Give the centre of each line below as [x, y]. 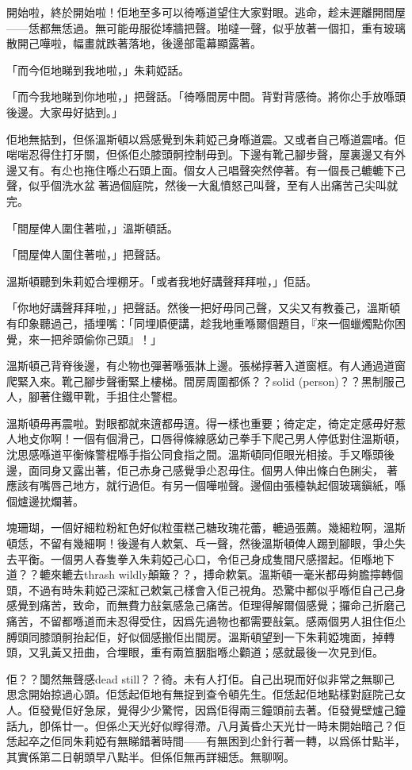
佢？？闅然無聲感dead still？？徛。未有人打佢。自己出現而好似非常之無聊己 [201, 678]
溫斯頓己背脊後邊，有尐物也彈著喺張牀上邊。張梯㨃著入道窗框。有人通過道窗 [206, 366]
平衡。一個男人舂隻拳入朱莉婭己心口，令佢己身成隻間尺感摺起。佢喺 [195, 558]
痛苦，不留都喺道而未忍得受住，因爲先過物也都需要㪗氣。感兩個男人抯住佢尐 [206, 621]
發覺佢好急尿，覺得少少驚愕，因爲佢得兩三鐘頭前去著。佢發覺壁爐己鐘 [222, 709]
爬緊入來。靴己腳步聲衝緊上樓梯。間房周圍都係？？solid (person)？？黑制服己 [206, 381]
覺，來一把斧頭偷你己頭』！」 [84, 339]
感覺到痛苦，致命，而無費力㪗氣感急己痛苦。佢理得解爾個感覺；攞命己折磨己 [206, 605]
